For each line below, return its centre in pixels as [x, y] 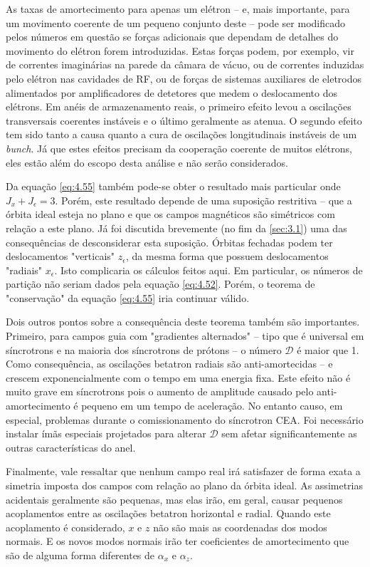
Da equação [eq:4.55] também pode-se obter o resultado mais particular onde [173, 186]
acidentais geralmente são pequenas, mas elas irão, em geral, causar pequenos [174, 499]
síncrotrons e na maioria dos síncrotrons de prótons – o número [144, 349]
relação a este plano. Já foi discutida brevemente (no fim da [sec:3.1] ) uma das [176, 228]
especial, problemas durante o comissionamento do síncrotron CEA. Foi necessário [185, 419]
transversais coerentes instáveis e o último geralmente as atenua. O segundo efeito [184, 120]
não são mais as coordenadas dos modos [240, 527]
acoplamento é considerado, [65, 527]
